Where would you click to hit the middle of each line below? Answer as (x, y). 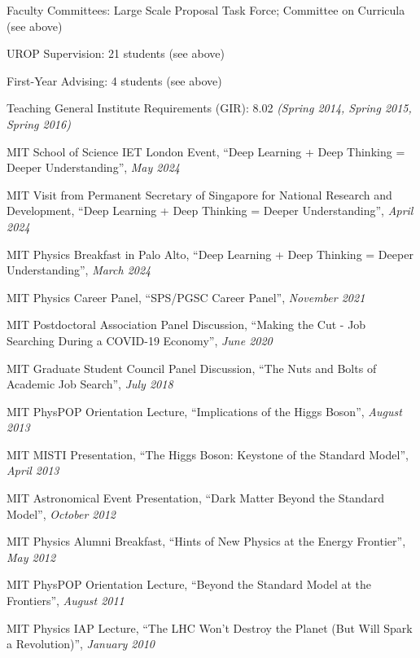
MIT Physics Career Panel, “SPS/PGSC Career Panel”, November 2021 (186, 297)
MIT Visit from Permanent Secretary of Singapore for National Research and (199, 194)
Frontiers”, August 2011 (66, 601)
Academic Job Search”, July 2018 (90, 384)
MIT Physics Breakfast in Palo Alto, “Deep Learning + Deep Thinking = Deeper (210, 254)
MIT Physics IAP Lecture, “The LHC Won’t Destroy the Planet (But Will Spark (210, 627)
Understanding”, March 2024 (79, 270)
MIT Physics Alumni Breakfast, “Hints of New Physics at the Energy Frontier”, (206, 541)
